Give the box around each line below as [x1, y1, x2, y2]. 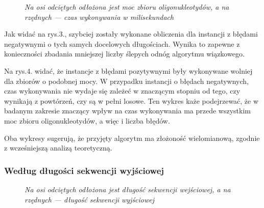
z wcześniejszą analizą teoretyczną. [4, 142, 112, 153]
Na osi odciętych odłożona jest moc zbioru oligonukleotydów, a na [25, 2, 229, 12]
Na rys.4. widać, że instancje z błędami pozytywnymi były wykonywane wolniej [4, 65, 253, 76]
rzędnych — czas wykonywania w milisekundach [25, 11, 174, 22]
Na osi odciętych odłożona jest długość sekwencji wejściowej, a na [25, 184, 231, 194]
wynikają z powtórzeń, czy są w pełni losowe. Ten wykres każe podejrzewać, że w [4, 95, 259, 106]
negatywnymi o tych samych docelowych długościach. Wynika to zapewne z [4, 38, 240, 49]
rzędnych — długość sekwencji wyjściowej [25, 194, 155, 204]
